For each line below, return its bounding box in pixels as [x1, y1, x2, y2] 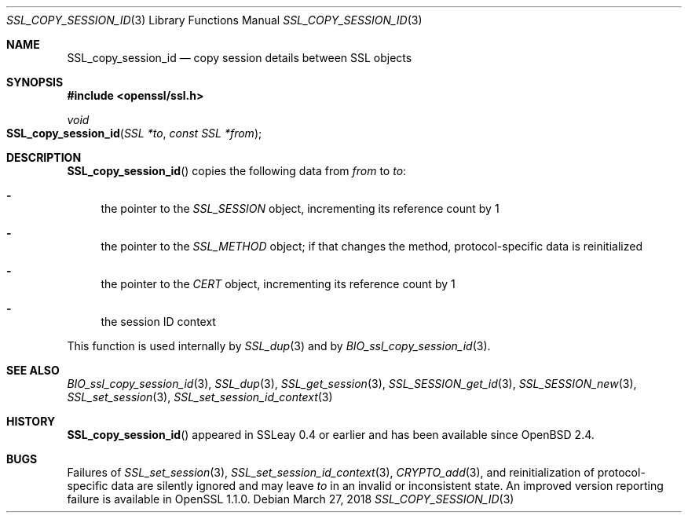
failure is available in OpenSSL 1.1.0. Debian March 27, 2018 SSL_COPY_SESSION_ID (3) [67, 492, 514, 506]
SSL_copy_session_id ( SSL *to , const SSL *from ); [6, 126, 262, 140]
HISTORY [6, 415, 56, 428]
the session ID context [101, 315, 216, 328]
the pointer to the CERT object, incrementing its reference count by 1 [101, 277, 456, 291]
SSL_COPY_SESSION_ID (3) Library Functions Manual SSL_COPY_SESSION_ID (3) [6, 13, 423, 27]
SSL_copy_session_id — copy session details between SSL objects [67, 51, 412, 64]
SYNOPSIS [6, 75, 64, 89]
